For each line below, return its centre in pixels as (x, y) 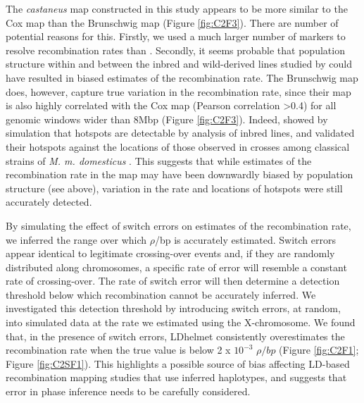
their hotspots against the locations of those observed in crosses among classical (178, 146)
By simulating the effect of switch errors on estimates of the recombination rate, (178, 225)
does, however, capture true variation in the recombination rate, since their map (178, 91)
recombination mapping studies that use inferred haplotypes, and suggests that (176, 377)
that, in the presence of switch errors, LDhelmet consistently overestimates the (175, 336)
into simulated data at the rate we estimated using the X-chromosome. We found (181, 322)
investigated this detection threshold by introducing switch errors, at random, (173, 308)
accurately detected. (49, 202)
